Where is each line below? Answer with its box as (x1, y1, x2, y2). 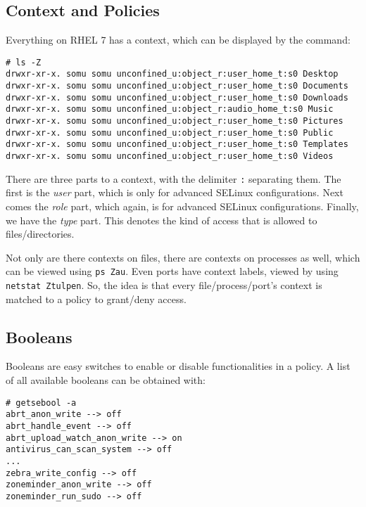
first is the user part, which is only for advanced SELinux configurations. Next (6, 185, 343, 200)
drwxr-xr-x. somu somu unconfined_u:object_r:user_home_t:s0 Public (6, 127, 334, 138)
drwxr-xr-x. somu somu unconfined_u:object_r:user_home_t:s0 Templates (6, 139, 348, 150)
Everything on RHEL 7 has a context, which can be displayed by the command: (6, 32, 351, 47)
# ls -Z (6, 57, 42, 68)
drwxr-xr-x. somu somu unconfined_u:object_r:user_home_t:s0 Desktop (6, 69, 339, 79)
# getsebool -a (6, 397, 77, 408)
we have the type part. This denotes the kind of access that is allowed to (6, 212, 317, 227)
